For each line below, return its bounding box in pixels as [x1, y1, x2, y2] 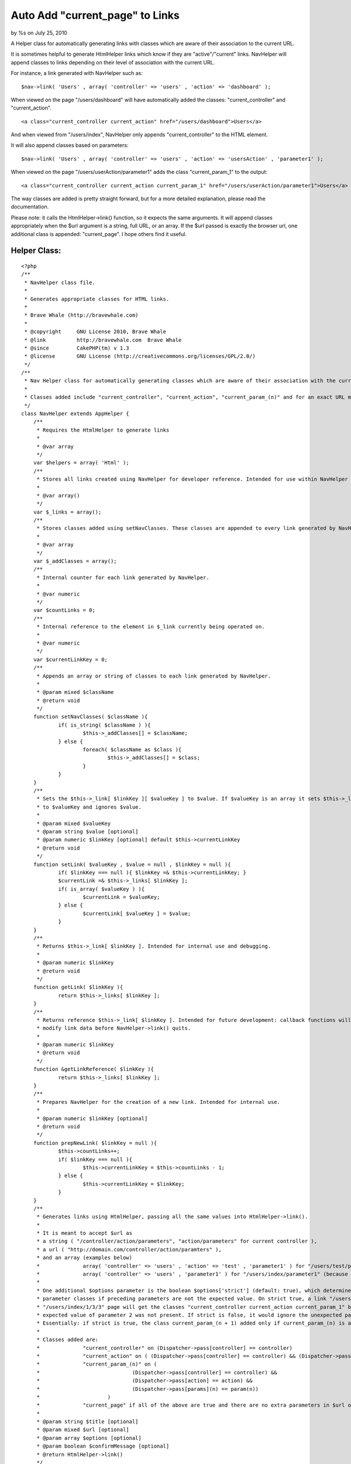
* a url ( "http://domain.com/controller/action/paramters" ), [36, 1246, 222, 1253]
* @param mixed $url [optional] [36, 1427, 130, 1433]
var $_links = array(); [33, 508, 102, 515]
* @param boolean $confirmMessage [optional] [36, 1443, 170, 1449]
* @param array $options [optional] [36, 1435, 142, 1441]
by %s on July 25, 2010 [11, 29, 67, 36]
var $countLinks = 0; [33, 607, 96, 614]
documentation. [11, 203, 49, 210]
